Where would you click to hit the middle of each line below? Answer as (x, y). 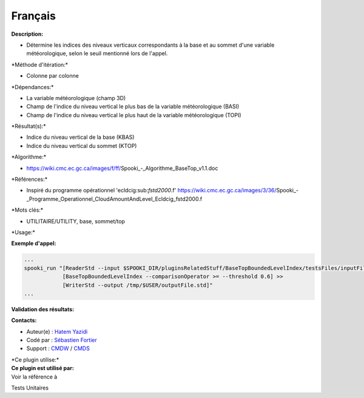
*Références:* (29, 180)
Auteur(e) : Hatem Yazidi (57, 331)
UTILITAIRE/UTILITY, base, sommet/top (76, 221)
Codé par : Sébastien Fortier (62, 340)
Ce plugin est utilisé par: (42, 368)
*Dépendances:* (32, 87)
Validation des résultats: (43, 309)
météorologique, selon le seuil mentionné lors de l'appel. (97, 53)
